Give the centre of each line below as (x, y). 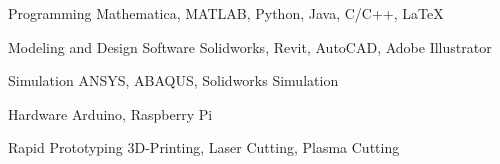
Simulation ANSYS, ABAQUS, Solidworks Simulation (173, 80)
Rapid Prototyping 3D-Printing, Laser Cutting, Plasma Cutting (204, 147)
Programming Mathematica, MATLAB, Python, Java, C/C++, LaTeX (226, 13)
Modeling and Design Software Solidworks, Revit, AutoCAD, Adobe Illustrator (250, 46)
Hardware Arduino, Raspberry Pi (110, 113)
